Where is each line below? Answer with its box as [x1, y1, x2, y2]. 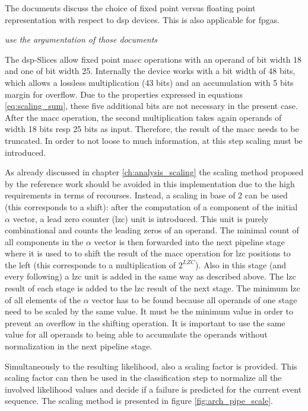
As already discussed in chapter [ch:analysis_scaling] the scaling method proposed [5, 166, 304, 178]
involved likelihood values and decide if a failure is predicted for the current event [5, 383, 302, 395]
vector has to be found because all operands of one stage [91, 293, 297, 306]
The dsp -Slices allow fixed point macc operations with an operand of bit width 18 [5, 53, 302, 65]
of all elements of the [5, 293, 81, 306]
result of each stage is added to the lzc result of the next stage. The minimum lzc [5, 282, 300, 294]
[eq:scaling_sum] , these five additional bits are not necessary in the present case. [5, 99, 298, 112]
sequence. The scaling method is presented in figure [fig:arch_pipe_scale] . [5, 394, 274, 407]
